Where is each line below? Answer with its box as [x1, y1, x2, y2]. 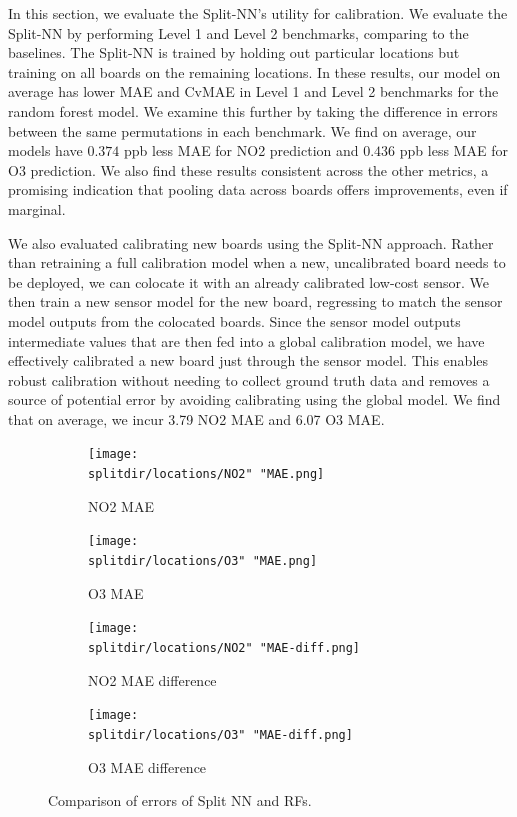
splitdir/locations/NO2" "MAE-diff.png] [88, 640, 361, 655]
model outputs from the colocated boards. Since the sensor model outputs [8, 310, 461, 331]
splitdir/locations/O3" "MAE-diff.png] [88, 727, 353, 742]
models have [8, 140, 83, 161]
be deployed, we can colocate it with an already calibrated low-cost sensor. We [8, 271, 489, 292]
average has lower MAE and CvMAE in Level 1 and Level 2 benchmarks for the [8, 81, 499, 102]
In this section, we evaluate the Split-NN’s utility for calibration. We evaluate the [8, 3, 508, 23]
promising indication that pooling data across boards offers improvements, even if [8, 179, 508, 200]
